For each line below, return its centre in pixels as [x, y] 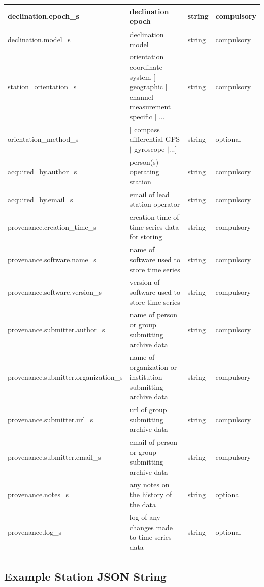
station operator [155, 204]
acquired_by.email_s [40, 199]
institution [146, 377]
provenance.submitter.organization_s [65, 377]
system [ [142, 76]
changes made [151, 527]
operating [144, 172]
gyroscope [150, 149]
